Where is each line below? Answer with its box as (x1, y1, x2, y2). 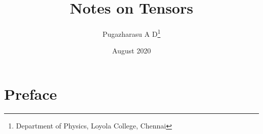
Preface (4, 83, 57, 104)
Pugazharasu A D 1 (102, 27, 161, 39)
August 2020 (112, 45, 151, 56)
